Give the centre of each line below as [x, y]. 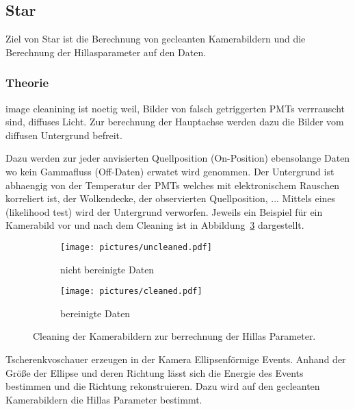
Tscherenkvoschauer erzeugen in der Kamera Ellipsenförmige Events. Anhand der [176, 359]
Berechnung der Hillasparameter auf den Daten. [106, 52]
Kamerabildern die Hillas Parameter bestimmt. [104, 399]
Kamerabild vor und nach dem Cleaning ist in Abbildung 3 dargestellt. [155, 225]
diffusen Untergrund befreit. [64, 135]
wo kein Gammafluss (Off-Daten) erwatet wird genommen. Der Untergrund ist [170, 171]
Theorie [27, 83]
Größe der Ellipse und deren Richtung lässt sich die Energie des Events [155, 372]
